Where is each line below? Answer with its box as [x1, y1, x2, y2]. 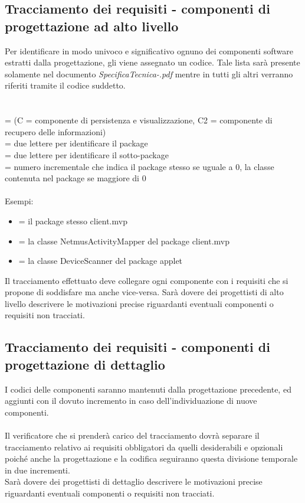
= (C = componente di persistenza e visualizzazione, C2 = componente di [5, 114, 273, 126]
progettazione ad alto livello [5, 17, 179, 35]
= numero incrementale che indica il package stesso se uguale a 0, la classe [5, 160, 274, 172]
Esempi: [5, 195, 34, 207]
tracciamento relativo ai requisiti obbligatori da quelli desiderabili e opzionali [5, 440, 283, 453]
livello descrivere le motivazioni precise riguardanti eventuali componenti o [5, 297, 274, 309]
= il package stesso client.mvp [18, 214, 127, 227]
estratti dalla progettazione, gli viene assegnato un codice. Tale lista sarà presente [5, 56, 300, 68]
